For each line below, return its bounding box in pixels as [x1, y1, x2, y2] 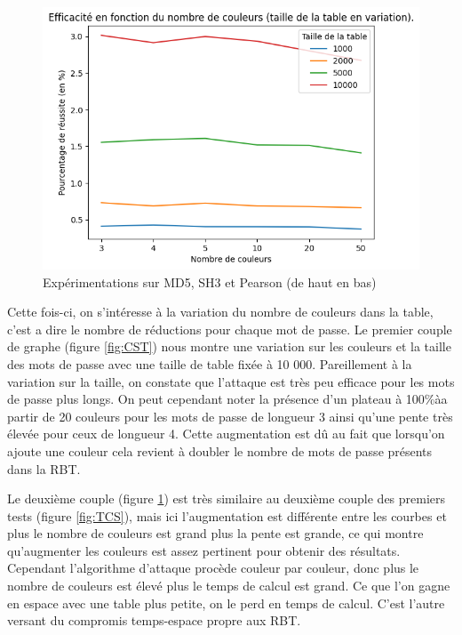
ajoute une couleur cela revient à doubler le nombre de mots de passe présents [7, 441, 433, 460]
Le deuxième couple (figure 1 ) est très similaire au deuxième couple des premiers [7, 489, 446, 508]
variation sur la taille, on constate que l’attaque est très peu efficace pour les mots [7, 372, 455, 390]
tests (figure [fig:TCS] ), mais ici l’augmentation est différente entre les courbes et [7, 506, 447, 525]
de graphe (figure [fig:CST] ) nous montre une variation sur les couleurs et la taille [7, 337, 451, 356]
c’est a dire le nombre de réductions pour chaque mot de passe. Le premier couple [7, 319, 452, 338]
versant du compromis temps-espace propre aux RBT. [7, 611, 301, 630]
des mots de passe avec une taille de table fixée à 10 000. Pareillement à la [7, 354, 412, 373]
